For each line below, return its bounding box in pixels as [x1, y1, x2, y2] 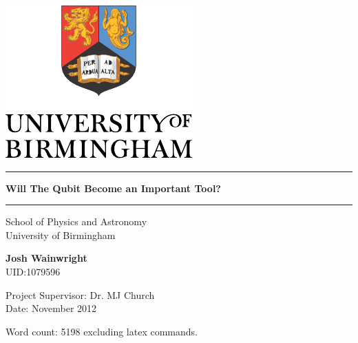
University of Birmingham [6, 227, 116, 242]
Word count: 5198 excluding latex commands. [6, 324, 198, 338]
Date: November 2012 [6, 301, 97, 315]
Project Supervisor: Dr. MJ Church [6, 287, 155, 302]
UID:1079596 [6, 264, 61, 278]
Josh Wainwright [6, 251, 87, 265]
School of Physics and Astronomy [6, 214, 147, 229]
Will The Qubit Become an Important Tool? [6, 180, 221, 195]
